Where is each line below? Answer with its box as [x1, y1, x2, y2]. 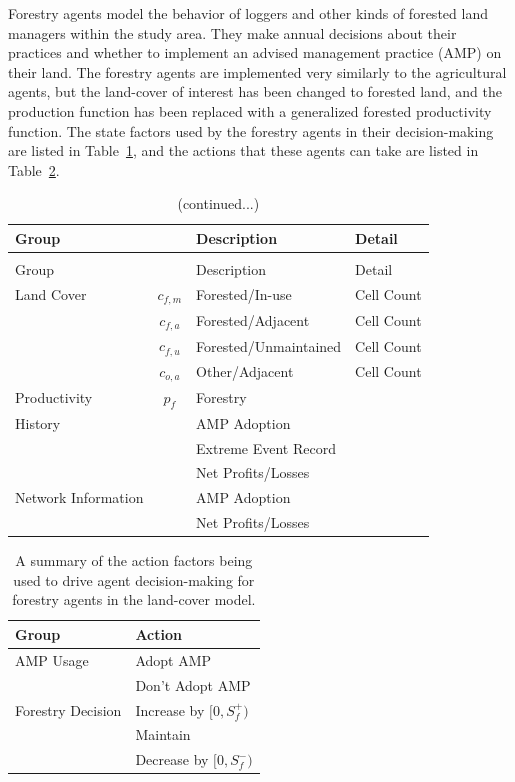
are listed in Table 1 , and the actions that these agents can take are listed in [8, 140, 479, 161]
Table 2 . [8, 159, 60, 180]
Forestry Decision [15, 699, 122, 720]
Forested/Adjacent [196, 310, 310, 330]
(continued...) [177, 193, 260, 214]
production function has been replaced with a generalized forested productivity [8, 100, 492, 121]
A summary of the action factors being [15, 550, 253, 571]
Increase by [135, 699, 205, 720]
